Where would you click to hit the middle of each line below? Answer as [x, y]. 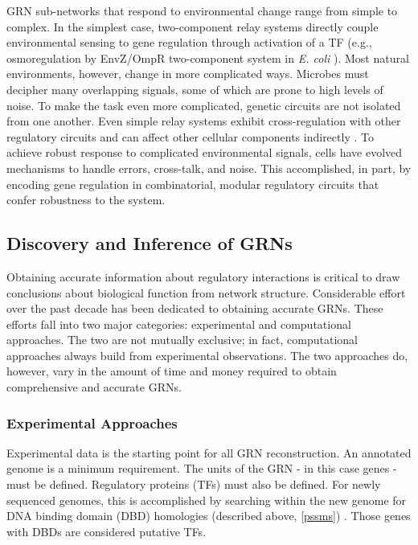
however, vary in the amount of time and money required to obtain [172, 371]
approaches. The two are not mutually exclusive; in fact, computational [182, 340]
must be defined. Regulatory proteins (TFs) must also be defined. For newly [194, 484]
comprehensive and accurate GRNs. [94, 387]
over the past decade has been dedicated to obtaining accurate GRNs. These [195, 308]
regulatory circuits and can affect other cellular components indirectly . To [190, 136]
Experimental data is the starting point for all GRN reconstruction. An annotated [209, 452]
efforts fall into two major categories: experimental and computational [179, 324]
